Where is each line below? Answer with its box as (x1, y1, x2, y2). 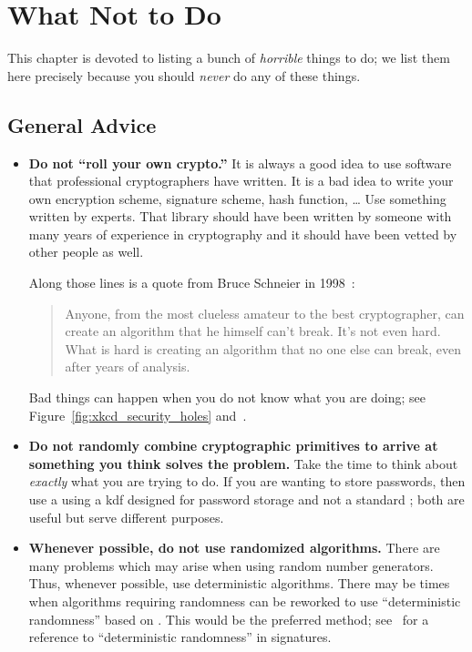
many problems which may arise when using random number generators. (28, 555, 434, 575)
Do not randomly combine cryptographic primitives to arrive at (28, 436, 438, 455)
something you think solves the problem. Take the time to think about (28, 453, 458, 473)
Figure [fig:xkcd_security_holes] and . (28, 405, 247, 424)
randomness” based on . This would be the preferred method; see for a (28, 609, 429, 628)
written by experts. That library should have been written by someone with (28, 207, 452, 226)
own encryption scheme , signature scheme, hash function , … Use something (28, 188, 446, 208)
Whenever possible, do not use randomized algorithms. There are (28, 538, 440, 557)
